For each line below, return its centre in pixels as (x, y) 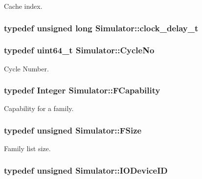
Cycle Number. (26, 68)
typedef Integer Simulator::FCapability (82, 90)
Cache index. (23, 6)
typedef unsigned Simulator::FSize (73, 130)
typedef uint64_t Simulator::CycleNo (79, 50)
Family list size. (27, 148)
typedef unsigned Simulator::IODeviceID (86, 170)
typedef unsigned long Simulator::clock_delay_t (101, 28)
